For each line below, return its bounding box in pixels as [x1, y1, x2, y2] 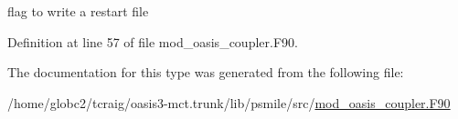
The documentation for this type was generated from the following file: [7, 63, 404, 82]
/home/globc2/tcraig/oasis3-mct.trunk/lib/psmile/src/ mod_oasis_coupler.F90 [7, 93, 451, 112]
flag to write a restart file [7, 2, 149, 20]
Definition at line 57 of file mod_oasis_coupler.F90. [7, 32, 298, 51]
